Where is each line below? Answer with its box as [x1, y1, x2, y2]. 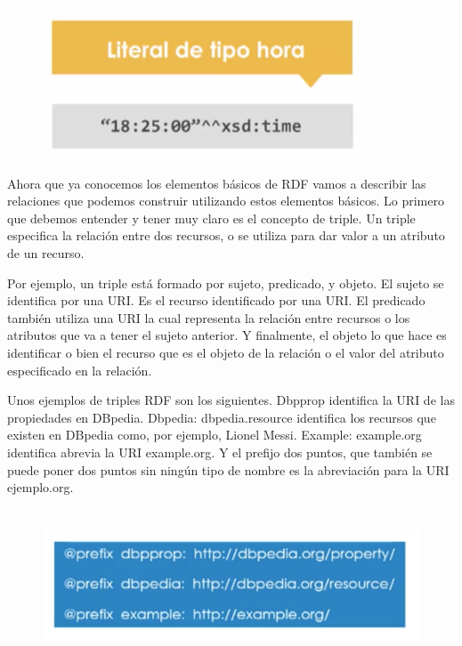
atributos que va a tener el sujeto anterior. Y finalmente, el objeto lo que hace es [7, 326, 447, 344]
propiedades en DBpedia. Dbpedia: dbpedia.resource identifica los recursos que [7, 408, 436, 426]
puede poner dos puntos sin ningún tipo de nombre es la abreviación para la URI [7, 460, 450, 479]
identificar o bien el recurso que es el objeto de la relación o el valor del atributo [7, 343, 444, 362]
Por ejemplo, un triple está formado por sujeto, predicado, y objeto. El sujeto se [7, 273, 444, 292]
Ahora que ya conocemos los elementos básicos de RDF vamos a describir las [7, 174, 426, 192]
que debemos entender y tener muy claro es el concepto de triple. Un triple [7, 208, 416, 227]
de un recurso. [7, 244, 85, 262]
